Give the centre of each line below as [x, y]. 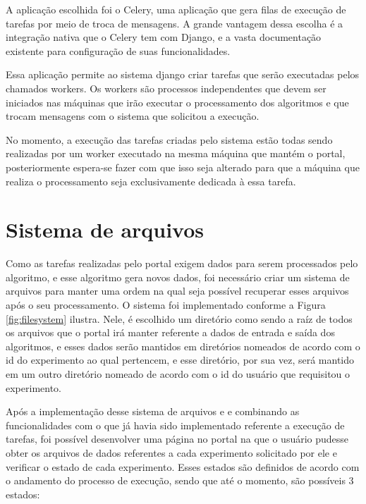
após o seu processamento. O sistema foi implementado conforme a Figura [166, 305]
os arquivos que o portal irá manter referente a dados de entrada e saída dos [170, 332]
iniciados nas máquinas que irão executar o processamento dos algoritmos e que [177, 102]
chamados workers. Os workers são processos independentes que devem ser [166, 88]
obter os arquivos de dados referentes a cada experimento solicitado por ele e [171, 452]
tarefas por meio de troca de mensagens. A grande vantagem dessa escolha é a [175, 23]
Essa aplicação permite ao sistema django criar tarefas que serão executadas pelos [183, 74]
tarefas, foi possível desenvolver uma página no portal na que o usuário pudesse [177, 439]
